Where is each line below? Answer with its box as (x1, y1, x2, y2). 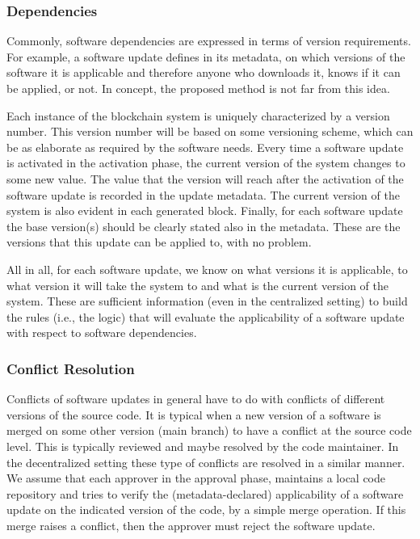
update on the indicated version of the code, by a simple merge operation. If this (6, 501, 406, 518)
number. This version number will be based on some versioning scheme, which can (6, 123, 414, 140)
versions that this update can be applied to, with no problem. (6, 234, 312, 251)
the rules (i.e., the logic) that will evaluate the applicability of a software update (6, 308, 405, 325)
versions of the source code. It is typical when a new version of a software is (6, 406, 381, 423)
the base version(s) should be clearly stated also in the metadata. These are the (6, 217, 401, 234)
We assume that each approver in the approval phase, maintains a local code (6, 470, 386, 486)
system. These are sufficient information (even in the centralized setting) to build (6, 293, 408, 310)
